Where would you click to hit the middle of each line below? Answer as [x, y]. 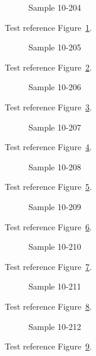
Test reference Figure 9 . [48, 346]
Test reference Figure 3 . [48, 107]
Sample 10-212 [55, 326]
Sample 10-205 [55, 47]
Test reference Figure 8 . [48, 306]
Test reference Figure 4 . [48, 147]
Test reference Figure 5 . [48, 187]
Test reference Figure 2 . [48, 67]
